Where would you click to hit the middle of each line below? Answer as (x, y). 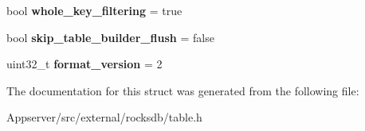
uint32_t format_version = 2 (84, 64)
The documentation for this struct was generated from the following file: (183, 90)
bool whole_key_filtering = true (94, 10)
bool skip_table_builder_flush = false (110, 37)
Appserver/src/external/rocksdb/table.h (104, 117)
